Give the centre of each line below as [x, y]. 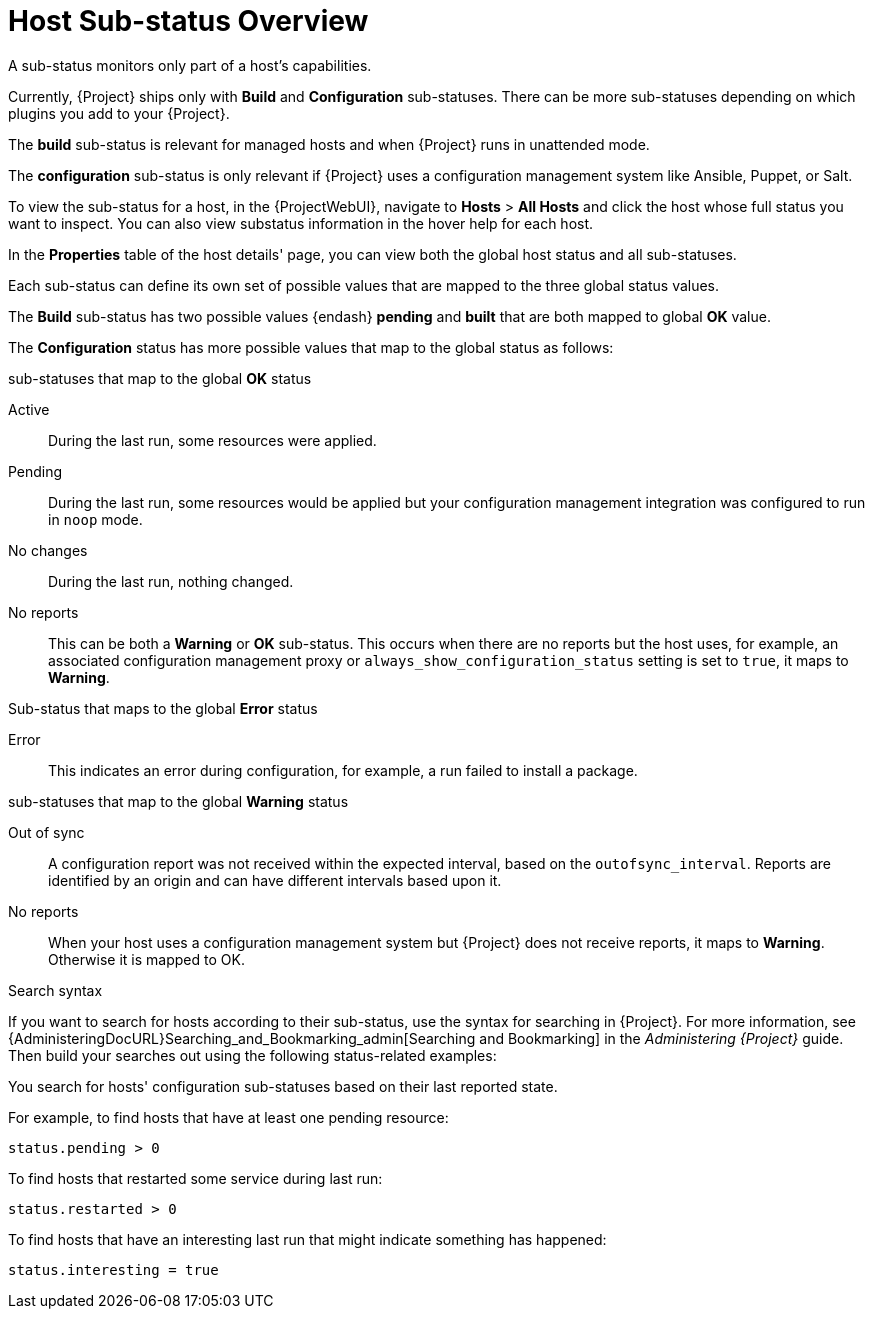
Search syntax [55, 990]
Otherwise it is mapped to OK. [146, 959]
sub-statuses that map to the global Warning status [178, 801]
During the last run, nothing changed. [171, 581]
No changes [48, 550]
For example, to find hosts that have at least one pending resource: [228, 1117]
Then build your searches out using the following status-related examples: [252, 1055]
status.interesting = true [113, 1269]
